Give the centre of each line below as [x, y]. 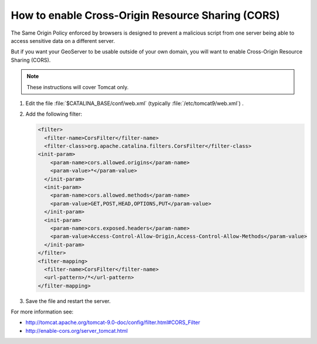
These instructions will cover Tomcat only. [78, 87]
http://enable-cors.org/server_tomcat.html [77, 330]
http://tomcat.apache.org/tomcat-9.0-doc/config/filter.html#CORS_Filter [113, 322]
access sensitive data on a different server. [63, 41]
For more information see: [42, 312]
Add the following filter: [54, 114]
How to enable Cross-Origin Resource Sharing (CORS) [145, 15]
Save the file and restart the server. [68, 301]
